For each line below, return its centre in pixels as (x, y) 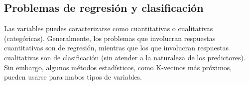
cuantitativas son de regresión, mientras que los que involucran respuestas (117, 48)
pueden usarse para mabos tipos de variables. (73, 77)
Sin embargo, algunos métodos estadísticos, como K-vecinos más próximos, (118, 67)
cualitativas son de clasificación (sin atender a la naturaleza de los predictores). (125, 57)
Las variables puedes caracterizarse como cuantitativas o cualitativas (109, 28)
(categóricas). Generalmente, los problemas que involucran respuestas (110, 38)
